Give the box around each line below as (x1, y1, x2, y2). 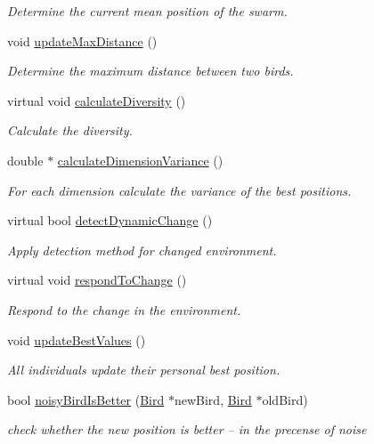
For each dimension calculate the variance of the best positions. (7, 181, 352, 199)
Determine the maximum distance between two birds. (7, 61, 294, 80)
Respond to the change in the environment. (7, 300, 241, 319)
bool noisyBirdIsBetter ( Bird (7, 390, 165, 408)
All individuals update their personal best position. (7, 360, 280, 379)
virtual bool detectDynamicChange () (7, 211, 213, 230)
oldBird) (262, 390, 308, 408)
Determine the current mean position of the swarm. (7, 2, 288, 20)
